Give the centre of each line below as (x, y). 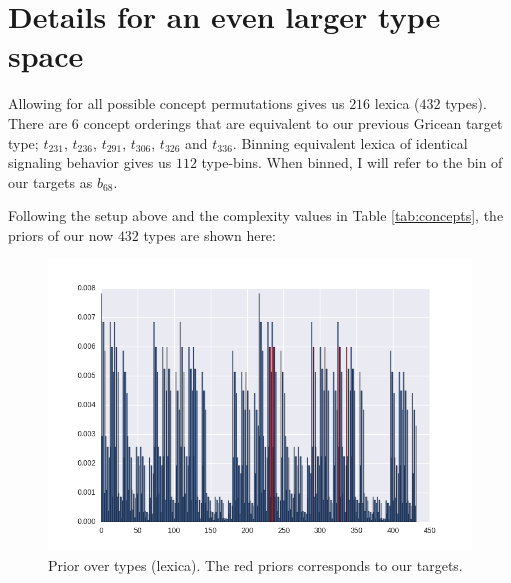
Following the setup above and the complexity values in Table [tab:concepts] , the (256, 215)
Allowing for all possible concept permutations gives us (176, 103)
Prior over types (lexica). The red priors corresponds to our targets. (255, 564)
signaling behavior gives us (90, 162)
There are (38, 122)
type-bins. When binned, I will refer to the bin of (352, 162)
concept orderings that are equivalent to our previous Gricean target (293, 122)
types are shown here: (209, 234)
